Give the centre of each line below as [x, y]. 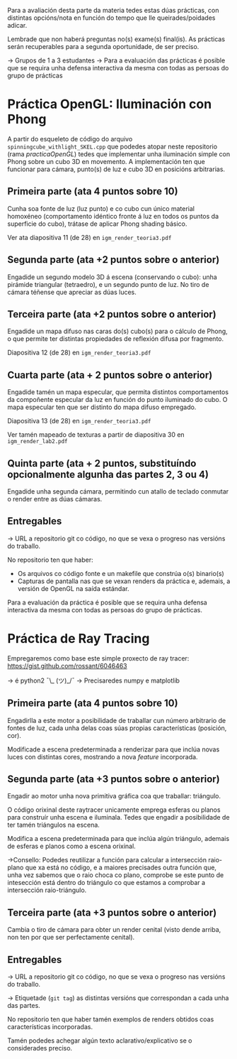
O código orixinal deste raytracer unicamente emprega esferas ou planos [114, 810]
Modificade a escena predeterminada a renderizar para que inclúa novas [114, 749]
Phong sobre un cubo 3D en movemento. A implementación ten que [106, 161]
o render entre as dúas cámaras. [55, 499]
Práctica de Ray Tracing [79, 639]
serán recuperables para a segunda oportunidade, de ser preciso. [103, 47]
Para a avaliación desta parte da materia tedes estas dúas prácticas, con [113, 10]
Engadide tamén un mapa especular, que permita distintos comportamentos [118, 392]
